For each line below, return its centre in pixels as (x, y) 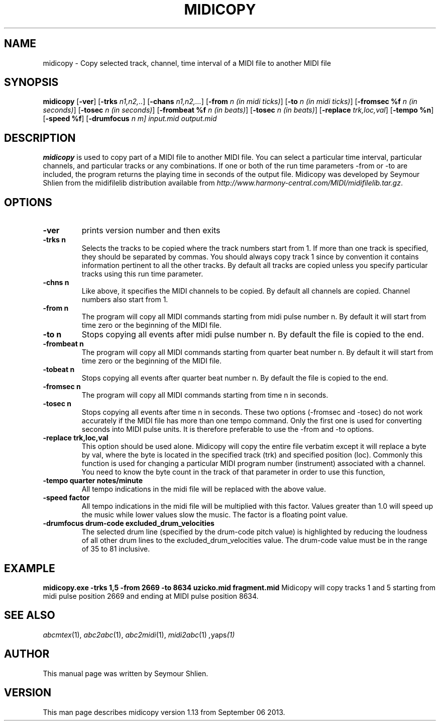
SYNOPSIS (31, 82)
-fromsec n (62, 387)
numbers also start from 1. (125, 300)
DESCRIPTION (40, 138)
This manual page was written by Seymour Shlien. (126, 673)
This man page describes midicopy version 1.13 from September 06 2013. (164, 712)
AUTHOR (27, 654)
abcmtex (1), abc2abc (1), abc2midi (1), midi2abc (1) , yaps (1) (139, 635)
